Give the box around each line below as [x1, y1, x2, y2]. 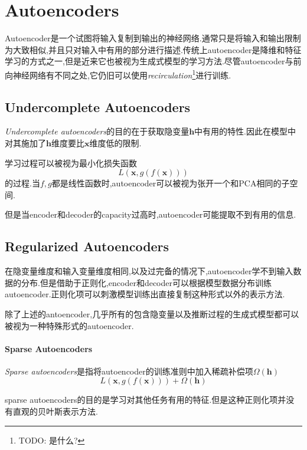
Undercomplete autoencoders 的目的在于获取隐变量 [5, 125, 190, 137]
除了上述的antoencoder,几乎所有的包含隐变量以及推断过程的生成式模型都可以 [5, 307, 299, 320]
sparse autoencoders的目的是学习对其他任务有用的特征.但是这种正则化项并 [5, 393, 286, 406]
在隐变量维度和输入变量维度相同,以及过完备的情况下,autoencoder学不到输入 [5, 265, 293, 277]
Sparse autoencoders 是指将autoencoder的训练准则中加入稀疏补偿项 [5, 364, 253, 377]
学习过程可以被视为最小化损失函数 [5, 156, 137, 169]
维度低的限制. [89, 136, 142, 149]
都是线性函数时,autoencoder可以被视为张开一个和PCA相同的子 [51, 177, 290, 189]
